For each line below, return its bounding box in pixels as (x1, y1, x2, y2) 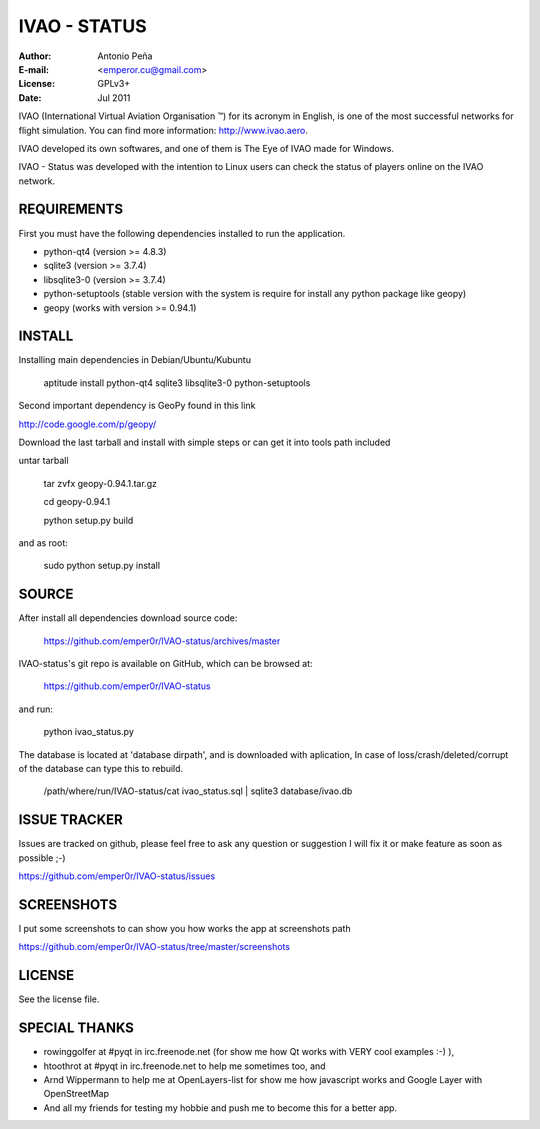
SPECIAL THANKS (18, 1020, 135, 1037)
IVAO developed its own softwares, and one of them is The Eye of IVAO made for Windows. (18, 142, 395, 154)
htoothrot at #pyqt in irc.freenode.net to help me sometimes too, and (43, 1060, 326, 1072)
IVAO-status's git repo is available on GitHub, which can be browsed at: (18, 658, 314, 670)
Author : (18, 50, 52, 62)
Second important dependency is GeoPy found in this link (18, 400, 256, 412)
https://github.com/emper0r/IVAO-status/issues (18, 870, 216, 882)
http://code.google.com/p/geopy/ (18, 418, 157, 430)
